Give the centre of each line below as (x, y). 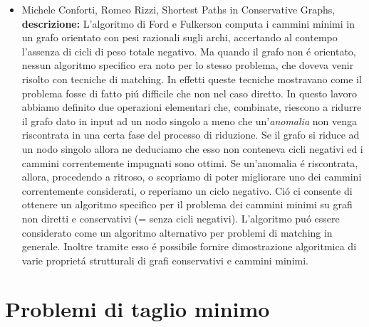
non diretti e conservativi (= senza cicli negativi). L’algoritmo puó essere (181, 218)
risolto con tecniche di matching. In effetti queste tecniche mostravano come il (192, 79)
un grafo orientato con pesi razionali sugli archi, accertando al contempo (180, 37)
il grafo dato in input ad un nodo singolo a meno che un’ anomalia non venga (189, 120)
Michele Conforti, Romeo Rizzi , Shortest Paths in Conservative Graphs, (178, 9)
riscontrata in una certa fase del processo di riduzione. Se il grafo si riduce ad (191, 135)
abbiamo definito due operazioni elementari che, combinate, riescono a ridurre (192, 107)
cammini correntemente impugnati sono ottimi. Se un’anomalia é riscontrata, (190, 162)
